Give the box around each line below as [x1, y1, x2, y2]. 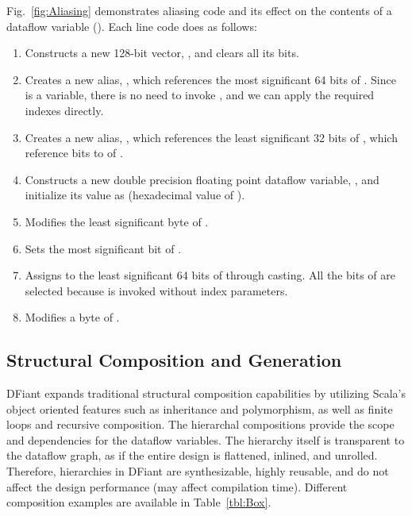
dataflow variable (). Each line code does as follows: [6, 17, 257, 34]
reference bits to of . [25, 144, 123, 161]
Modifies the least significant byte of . [25, 213, 209, 229]
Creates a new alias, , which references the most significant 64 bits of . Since [25, 71, 396, 87]
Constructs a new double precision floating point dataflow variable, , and [25, 171, 379, 187]
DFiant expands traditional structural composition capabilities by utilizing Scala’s [6, 385, 406, 402]
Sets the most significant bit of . [25, 240, 182, 256]
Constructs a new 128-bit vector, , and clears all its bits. [25, 44, 299, 61]
